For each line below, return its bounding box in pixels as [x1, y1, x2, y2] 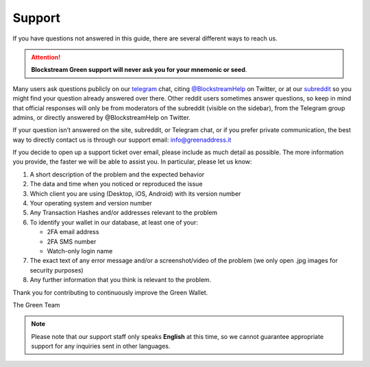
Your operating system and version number [29, 199, 152, 207]
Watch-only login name [47, 246, 113, 255]
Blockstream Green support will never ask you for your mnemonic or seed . [31, 66, 247, 74]
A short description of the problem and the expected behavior [29, 170, 205, 178]
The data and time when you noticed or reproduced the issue [29, 180, 203, 188]
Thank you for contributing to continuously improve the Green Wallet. [12, 288, 208, 296]
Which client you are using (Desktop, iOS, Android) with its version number [29, 189, 241, 198]
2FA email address [47, 228, 99, 236]
